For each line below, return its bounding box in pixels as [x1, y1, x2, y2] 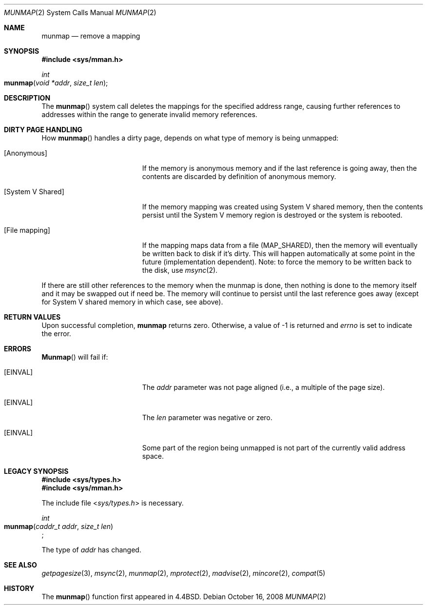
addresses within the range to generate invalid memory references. [41, 110, 257, 119]
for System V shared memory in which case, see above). [41, 298, 223, 306]
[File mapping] [4, 226, 50, 234]
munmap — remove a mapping [41, 32, 140, 40]
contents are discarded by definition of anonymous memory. [142, 172, 336, 181]
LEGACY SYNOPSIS [4, 467, 69, 475]
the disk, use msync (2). [142, 266, 218, 274]
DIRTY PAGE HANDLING [4, 125, 83, 134]
